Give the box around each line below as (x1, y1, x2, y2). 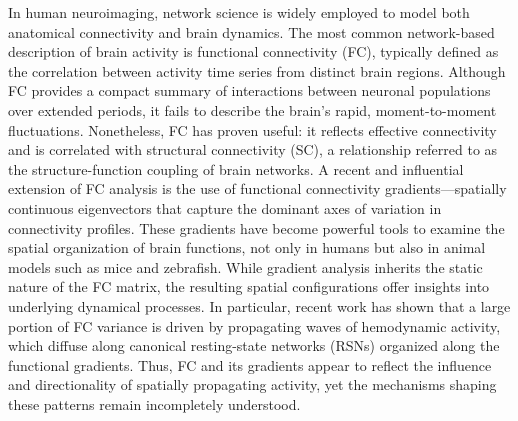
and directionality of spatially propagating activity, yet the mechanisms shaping (8, 374, 497, 395)
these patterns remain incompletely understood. (8, 393, 301, 414)
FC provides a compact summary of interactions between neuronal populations (8, 80, 491, 101)
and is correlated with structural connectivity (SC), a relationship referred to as (8, 139, 498, 160)
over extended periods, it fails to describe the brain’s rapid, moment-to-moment (8, 99, 497, 120)
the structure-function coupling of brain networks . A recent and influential (8, 158, 464, 179)
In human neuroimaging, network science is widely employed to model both (8, 2, 470, 22)
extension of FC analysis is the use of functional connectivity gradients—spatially (8, 178, 507, 199)
